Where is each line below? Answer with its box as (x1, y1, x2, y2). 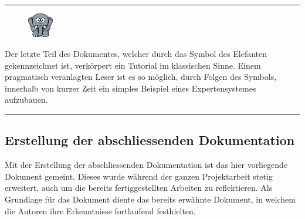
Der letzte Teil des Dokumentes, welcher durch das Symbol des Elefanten (5, 48, 267, 59)
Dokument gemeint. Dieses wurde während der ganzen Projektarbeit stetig (5, 170, 273, 182)
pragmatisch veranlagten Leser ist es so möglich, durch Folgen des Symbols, (5, 70, 277, 83)
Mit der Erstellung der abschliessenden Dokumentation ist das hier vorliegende (5, 159, 288, 171)
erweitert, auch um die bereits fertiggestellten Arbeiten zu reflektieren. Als (5, 181, 273, 194)
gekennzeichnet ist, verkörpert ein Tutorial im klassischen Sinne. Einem (5, 59, 261, 71)
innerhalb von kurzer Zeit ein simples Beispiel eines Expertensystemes (5, 82, 256, 94)
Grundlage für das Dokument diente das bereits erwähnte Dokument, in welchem (5, 193, 296, 205)
